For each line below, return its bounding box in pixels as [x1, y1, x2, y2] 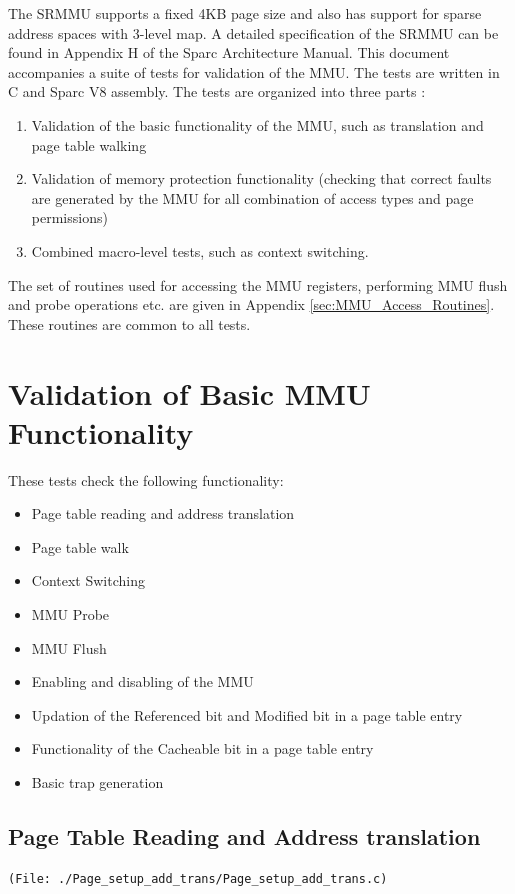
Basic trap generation [31, 771, 164, 792]
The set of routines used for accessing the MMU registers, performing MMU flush [8, 274, 508, 295]
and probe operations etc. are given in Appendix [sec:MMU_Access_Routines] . [8, 294, 495, 315]
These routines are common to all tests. [8, 313, 251, 334]
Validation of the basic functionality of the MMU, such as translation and [31, 114, 484, 135]
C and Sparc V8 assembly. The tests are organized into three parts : [8, 81, 426, 102]
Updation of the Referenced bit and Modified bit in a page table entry [31, 704, 463, 725]
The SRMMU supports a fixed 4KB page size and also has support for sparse [8, 3, 482, 23]
